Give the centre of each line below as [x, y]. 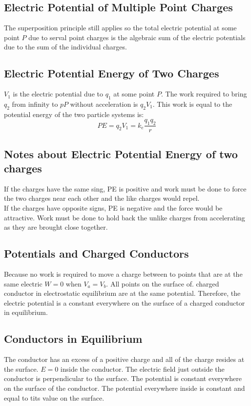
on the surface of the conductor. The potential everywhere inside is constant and [125, 388]
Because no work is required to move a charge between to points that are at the [123, 274]
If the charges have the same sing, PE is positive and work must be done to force [125, 188]
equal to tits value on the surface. [54, 397]
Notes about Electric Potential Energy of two [121, 154]
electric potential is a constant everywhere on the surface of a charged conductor [125, 302]
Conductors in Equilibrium [73, 339]
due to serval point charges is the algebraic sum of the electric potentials [137, 37]
